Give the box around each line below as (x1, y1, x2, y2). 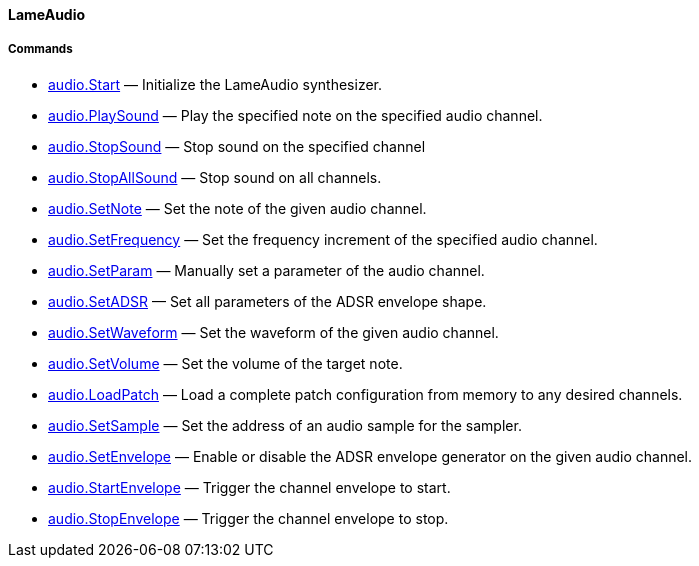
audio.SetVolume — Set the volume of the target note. (48, 354, 403, 372)
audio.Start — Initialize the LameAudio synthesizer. (48, 75, 382, 93)
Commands (8, 42, 73, 57)
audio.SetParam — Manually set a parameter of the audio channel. (48, 261, 485, 279)
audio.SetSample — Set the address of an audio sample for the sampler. (48, 416, 522, 434)
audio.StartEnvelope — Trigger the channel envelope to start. (48, 478, 451, 496)
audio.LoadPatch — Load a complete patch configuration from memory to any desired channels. (48, 385, 683, 403)
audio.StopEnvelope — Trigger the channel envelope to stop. (48, 509, 449, 527)
